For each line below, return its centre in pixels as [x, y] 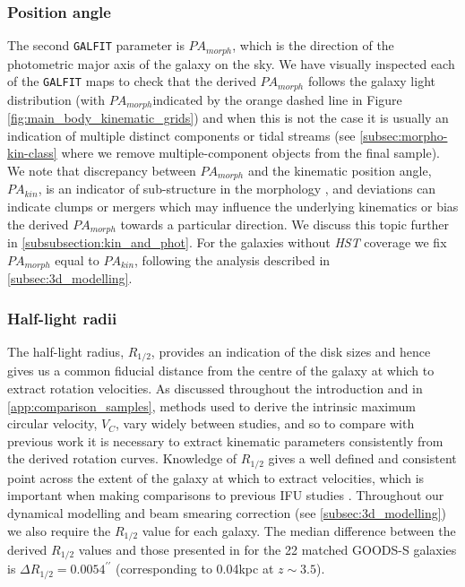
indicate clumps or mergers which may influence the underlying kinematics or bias [233, 206]
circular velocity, [52, 423]
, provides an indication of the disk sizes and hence [291, 351]
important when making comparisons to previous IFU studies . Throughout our [226, 495]
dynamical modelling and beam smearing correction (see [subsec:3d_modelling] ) [227, 512]
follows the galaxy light [371, 81]
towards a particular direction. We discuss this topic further [285, 224]
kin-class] [32, 153]
